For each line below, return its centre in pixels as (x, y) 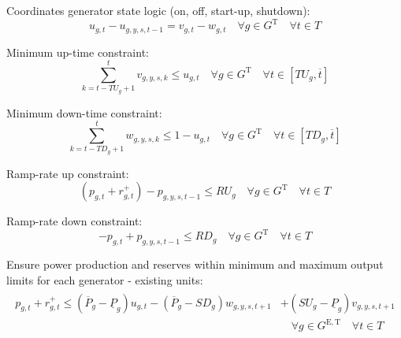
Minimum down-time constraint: (84, 112)
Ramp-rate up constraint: (68, 173)
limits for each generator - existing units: (105, 279)
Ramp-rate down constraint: (74, 221)
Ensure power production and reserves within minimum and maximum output (195, 264)
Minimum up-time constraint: (78, 52)
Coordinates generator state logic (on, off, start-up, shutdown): (158, 10)
